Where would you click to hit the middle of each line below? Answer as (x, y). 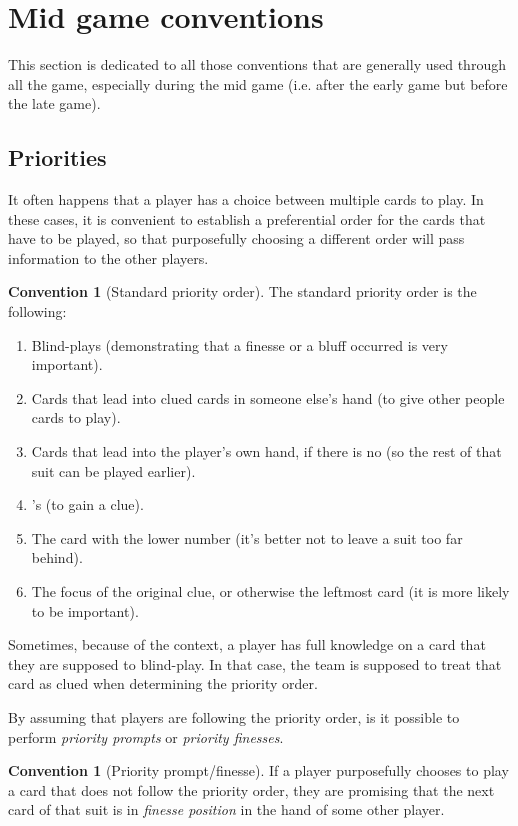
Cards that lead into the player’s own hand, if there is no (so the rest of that (266, 451)
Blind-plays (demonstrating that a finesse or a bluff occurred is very (239, 344)
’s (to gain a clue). (87, 504)
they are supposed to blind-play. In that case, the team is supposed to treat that (255, 663)
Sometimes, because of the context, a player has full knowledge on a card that (247, 644)
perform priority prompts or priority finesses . (146, 736)
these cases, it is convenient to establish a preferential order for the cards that (247, 218)
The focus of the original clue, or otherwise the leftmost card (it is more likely (270, 591)
